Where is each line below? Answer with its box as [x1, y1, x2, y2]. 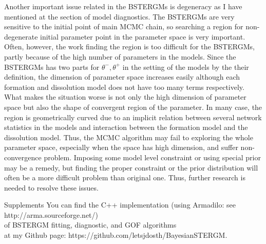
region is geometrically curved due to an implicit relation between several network [4, 111, 262, 122]
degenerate [4, 31, 38, 42]
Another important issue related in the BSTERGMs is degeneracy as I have [4, 1, 242, 11]
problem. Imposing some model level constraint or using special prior [44, 152, 261, 162]
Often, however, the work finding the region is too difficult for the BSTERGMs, [4, 41, 255, 52]
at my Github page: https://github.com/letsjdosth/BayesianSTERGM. [4, 230, 227, 240]
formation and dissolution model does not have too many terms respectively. [4, 81, 244, 92]
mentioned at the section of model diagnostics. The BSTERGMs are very [4, 11, 235, 22]
